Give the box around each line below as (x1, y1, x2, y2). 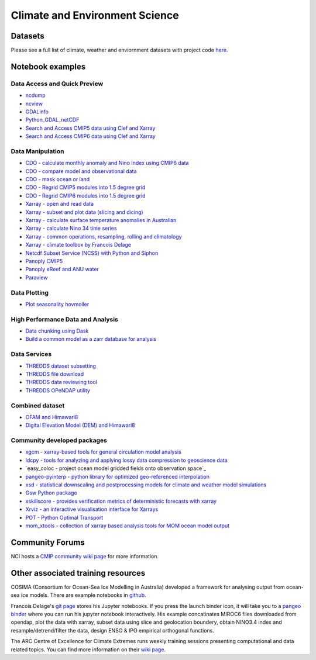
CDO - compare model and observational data (25, 167, 137, 175)
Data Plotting (11, 288, 49, 296)
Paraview (25, 274, 48, 281)
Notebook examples (11, 61, 86, 71)
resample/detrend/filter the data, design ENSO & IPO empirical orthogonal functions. (11, 627, 215, 634)
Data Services (11, 350, 52, 358)
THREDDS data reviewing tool (25, 379, 98, 386)
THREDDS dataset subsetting (25, 362, 97, 369)
